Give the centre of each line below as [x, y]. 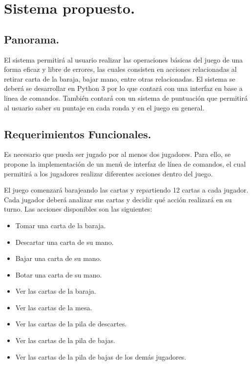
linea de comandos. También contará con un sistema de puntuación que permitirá [126, 97]
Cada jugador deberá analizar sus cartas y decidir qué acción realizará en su [118, 199]
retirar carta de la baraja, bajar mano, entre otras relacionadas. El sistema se [120, 78]
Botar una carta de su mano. [59, 274]
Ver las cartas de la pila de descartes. [71, 324]
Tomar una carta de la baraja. [61, 225]
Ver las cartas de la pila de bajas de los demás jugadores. [101, 356]
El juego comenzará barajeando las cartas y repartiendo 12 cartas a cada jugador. [126, 190]
